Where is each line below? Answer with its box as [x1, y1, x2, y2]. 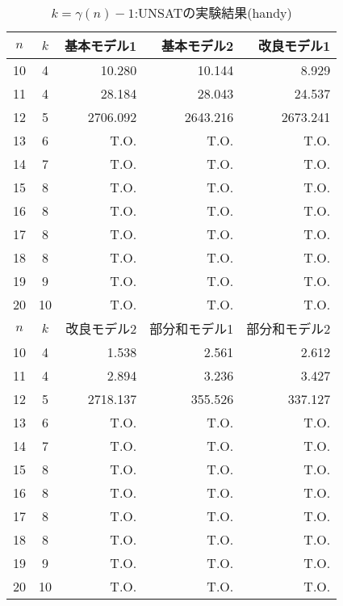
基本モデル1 [65, 36, 137, 55]
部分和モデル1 [149, 319, 234, 338]
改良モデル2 [65, 319, 137, 338]
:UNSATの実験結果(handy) [134, 3, 292, 22]
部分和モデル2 [246, 319, 331, 338]
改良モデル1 [258, 36, 331, 55]
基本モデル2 [161, 36, 234, 55]
